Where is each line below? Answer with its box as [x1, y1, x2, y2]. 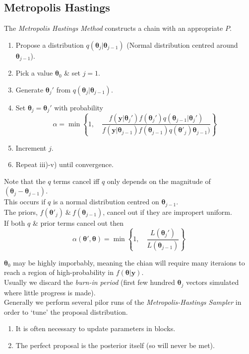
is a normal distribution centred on [53, 196, 159, 207]
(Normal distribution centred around [126, 39, 238, 50]
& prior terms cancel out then [32, 217, 124, 228]
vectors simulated [186, 277, 239, 287]
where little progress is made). [4, 287, 96, 297]
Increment [15, 142, 47, 153]
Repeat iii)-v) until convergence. [15, 159, 114, 170]
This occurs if [4, 196, 46, 207]
